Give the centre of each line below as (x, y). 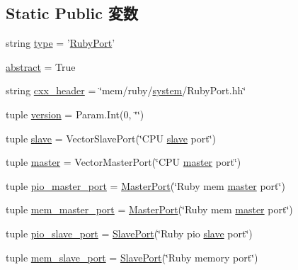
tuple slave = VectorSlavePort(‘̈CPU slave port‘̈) (111, 138)
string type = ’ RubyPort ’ (61, 43)
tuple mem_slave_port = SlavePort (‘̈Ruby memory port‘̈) (132, 257)
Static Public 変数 (72, 13)
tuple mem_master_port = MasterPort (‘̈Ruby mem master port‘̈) (149, 209)
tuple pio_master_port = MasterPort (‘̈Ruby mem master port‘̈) (145, 185)
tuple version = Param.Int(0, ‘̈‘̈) (75, 114)
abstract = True (41, 66)
